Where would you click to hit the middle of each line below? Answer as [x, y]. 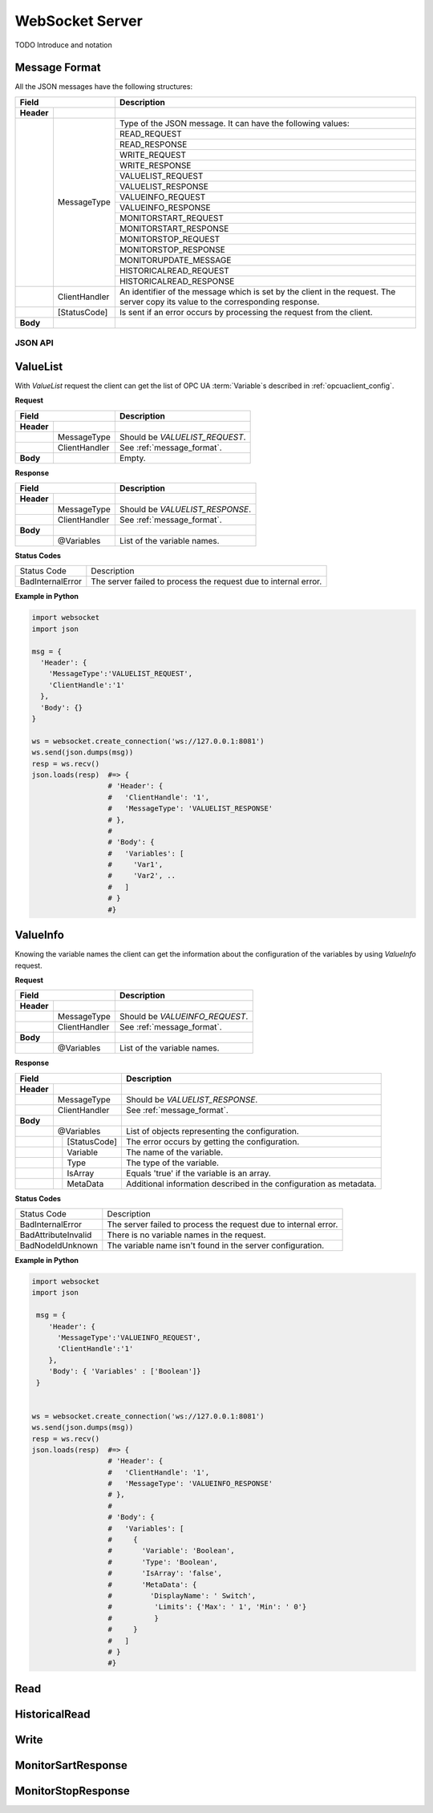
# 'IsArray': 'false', [165, 1573]
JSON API [34, 343]
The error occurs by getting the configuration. [212, 1141]
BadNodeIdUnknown [59, 1245]
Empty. [132, 458]
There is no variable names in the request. [186, 1235]
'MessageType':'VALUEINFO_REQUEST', [129, 1338]
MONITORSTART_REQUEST [172, 218]
